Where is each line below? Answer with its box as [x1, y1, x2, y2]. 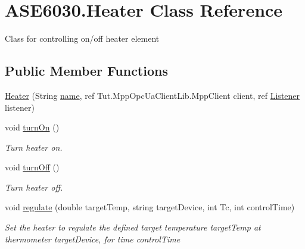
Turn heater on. [5, 141, 63, 153]
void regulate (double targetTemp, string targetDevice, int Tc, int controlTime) [5, 201, 295, 213]
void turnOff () [5, 161, 60, 173]
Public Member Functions [5, 61, 168, 80]
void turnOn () [5, 121, 60, 133]
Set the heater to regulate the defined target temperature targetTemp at [5, 221, 261, 234]
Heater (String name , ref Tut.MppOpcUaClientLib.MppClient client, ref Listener [5, 89, 300, 101]
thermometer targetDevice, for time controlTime [5, 232, 180, 245]
